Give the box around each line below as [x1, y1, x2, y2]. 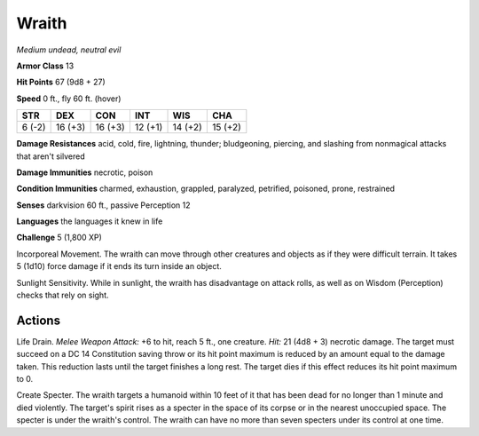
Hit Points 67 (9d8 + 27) [16, 76, 106, 88]
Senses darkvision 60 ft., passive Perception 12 [16, 200, 191, 210]
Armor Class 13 [16, 60, 75, 71]
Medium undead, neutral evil [16, 44, 122, 55]
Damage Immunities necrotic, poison [16, 167, 153, 178]
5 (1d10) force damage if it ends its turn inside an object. [16, 261, 222, 272]
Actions [16, 313, 61, 328]
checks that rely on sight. [16, 289, 110, 301]
